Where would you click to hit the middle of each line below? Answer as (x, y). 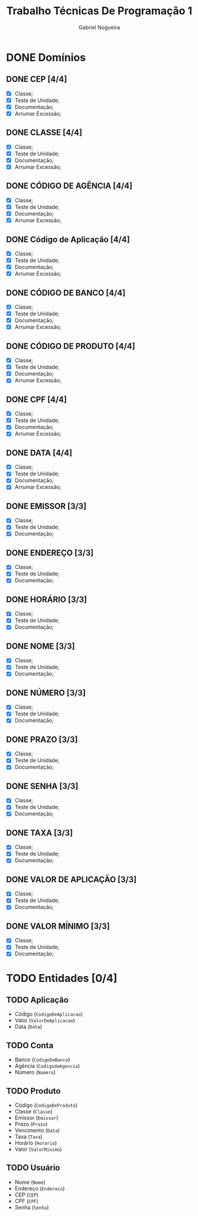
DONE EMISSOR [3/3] (46, 506)
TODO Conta (30, 1045)
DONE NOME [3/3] (40, 646)
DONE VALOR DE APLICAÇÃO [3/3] (72, 879)
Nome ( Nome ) (30, 1182)
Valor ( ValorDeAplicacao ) (45, 1020)
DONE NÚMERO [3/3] (46, 692)
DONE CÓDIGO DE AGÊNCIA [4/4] (69, 186)
